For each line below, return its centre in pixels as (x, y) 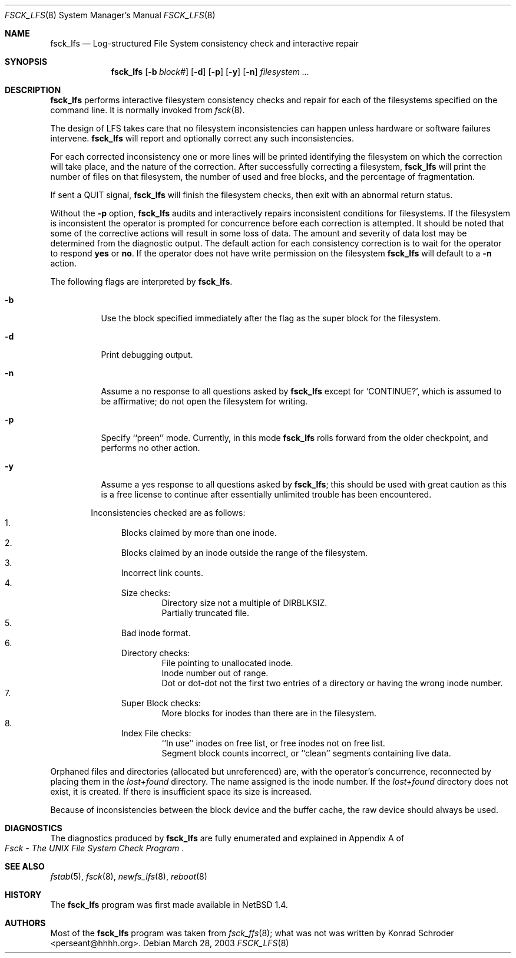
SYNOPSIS (26, 62)
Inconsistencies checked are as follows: (168, 513)
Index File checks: (156, 733)
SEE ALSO (25, 866)
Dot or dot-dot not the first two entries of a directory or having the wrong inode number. (332, 683)
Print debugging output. (147, 355)
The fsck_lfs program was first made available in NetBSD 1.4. (169, 905)
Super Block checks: (161, 703)
